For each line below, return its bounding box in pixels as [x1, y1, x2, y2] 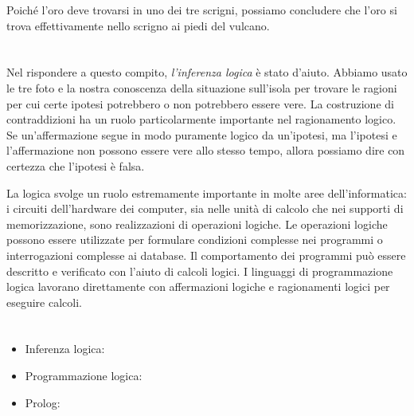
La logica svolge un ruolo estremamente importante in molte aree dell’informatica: [6, 184, 407, 201]
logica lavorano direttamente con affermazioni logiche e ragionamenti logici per [6, 278, 390, 295]
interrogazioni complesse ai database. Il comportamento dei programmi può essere [6, 246, 406, 263]
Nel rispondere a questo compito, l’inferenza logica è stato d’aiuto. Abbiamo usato [6, 64, 408, 80]
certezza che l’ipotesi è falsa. [6, 157, 145, 174]
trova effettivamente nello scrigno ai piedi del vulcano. [6, 17, 270, 33]
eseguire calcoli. [6, 293, 82, 310]
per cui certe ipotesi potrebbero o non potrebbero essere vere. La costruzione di [6, 95, 394, 112]
